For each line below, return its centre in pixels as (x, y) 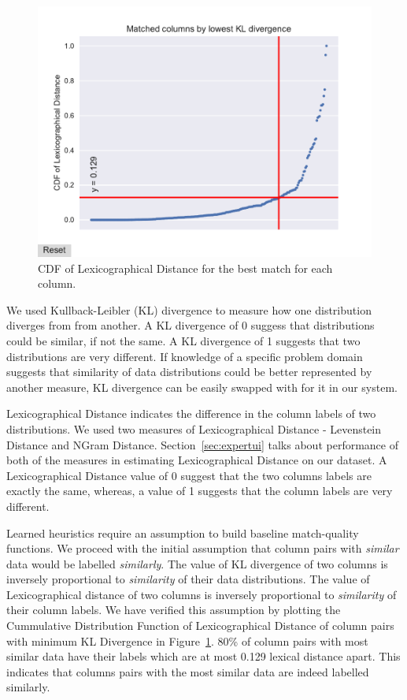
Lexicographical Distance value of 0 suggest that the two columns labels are (189, 475)
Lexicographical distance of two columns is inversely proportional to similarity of (202, 594)
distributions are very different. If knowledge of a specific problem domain (185, 356)
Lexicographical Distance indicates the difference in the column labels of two (191, 413)
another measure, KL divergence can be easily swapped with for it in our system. (202, 387)
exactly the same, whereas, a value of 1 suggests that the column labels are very (200, 491)
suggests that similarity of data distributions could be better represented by (189, 372)
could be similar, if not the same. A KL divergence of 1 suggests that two (183, 340)
